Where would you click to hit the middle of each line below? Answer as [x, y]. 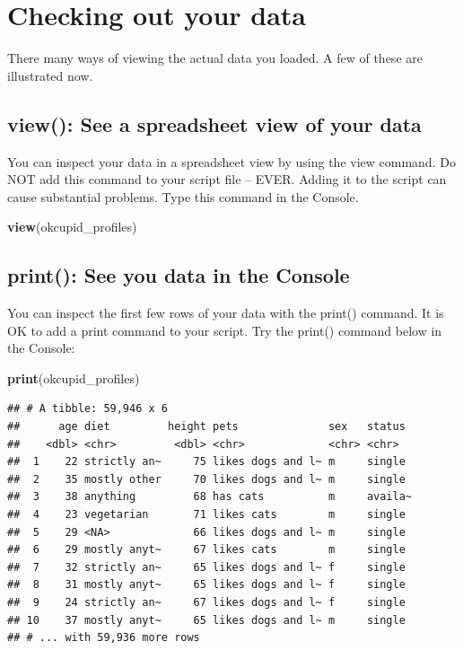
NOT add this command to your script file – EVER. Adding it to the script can [227, 179]
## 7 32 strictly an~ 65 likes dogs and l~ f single [206, 567]
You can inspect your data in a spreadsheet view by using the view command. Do [231, 161]
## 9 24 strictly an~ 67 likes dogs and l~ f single [206, 602]
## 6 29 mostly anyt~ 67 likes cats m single [206, 550]
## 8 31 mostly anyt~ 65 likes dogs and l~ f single [206, 585]
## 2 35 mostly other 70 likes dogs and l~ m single [206, 479]
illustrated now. [50, 75]
